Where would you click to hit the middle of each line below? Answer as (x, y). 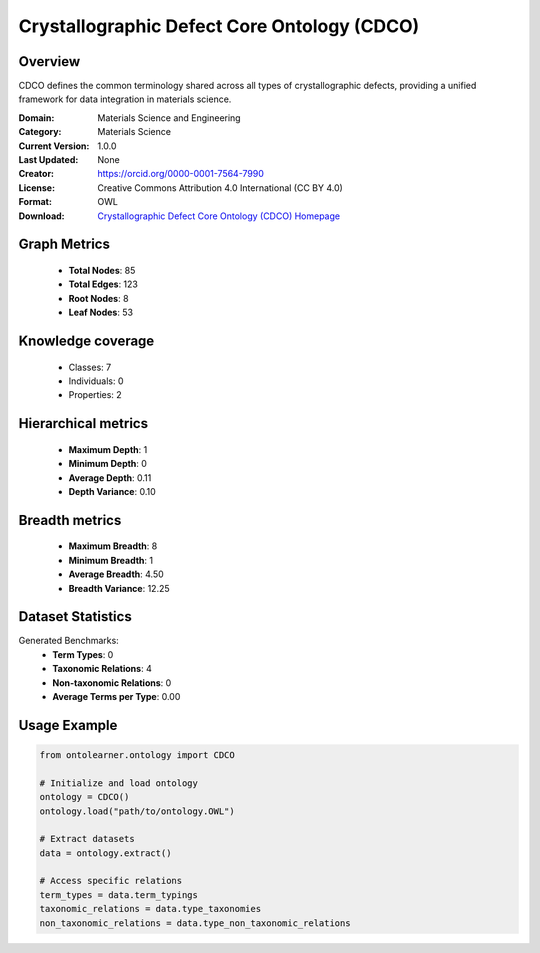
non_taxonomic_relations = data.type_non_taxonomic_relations (195, 923)
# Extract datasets (87, 839)
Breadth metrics (70, 520)
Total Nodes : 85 (102, 270)
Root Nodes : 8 (98, 298)
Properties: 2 (95, 395)
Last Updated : (48, 160)
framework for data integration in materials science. (125, 99)
